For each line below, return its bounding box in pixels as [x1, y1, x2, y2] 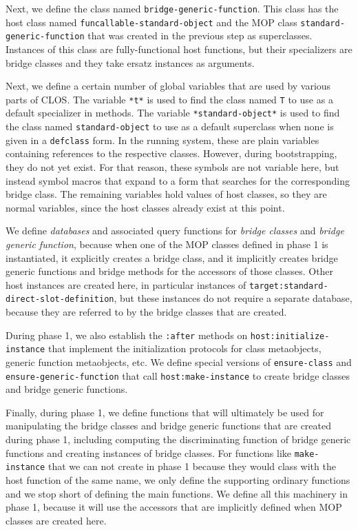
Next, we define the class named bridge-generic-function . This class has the [6, 1, 339, 15]
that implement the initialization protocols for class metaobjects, [48, 341, 322, 356]
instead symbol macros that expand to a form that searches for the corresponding [6, 173, 350, 187]
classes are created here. [6, 513, 107, 527]
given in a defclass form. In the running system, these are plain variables [6, 132, 319, 147]
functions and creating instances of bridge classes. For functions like [6, 445, 292, 460]
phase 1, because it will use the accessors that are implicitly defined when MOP [6, 500, 342, 514]
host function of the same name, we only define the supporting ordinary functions [6, 472, 350, 487]
